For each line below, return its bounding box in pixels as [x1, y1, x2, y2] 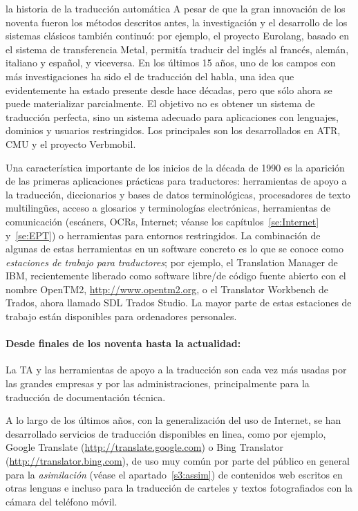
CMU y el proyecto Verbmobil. [6, 136, 136, 151]
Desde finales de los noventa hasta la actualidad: [6, 336, 241, 351]
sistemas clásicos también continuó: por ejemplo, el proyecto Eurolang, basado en [6, 28, 349, 43]
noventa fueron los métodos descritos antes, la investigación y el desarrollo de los [6, 15, 348, 29]
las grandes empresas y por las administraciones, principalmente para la [6, 376, 310, 391]
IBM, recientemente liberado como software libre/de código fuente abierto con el [6, 268, 346, 283]
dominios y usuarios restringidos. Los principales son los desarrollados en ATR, [6, 123, 341, 138]
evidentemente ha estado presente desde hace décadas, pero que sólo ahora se [6, 82, 332, 97]
